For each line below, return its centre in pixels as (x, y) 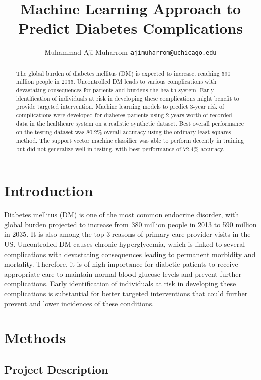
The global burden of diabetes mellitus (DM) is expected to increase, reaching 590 (123, 73)
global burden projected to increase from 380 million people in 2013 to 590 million (130, 224)
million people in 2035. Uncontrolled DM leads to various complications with (116, 82)
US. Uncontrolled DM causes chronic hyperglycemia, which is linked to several (125, 244)
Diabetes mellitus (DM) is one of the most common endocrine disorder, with (122, 215)
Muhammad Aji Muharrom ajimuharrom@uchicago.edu (130, 52)
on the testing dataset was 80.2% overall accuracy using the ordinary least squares (123, 132)
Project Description (56, 369)
